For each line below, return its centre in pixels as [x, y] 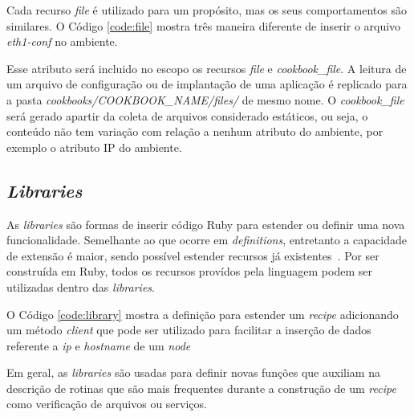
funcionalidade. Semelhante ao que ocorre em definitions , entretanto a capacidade [207, 240]
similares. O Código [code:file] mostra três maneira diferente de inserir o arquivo [204, 25]
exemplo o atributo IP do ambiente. [94, 147]
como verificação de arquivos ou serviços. [107, 404]
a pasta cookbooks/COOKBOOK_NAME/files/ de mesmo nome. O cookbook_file [205, 99]
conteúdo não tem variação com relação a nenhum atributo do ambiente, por [195, 131]
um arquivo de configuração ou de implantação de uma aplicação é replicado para [207, 84]
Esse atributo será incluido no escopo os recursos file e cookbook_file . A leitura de [207, 68]
